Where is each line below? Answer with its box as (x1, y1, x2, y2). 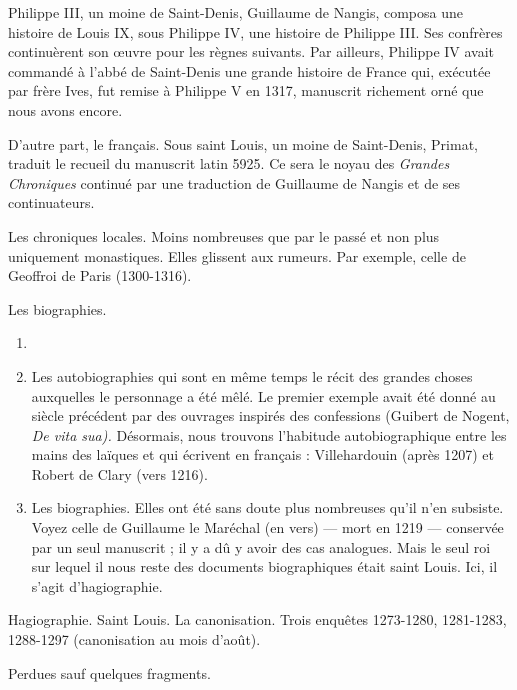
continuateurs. (8, 192, 95, 213)
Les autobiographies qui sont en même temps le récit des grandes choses (31, 365, 473, 386)
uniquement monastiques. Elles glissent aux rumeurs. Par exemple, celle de (8, 245, 466, 266)
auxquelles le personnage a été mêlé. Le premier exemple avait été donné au (31, 385, 496, 406)
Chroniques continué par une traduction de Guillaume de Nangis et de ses (8, 172, 461, 193)
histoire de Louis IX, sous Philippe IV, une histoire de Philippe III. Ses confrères (8, 21, 503, 42)
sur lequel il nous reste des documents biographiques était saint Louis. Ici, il (31, 556, 498, 577)
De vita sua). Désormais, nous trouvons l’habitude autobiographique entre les (31, 424, 507, 445)
